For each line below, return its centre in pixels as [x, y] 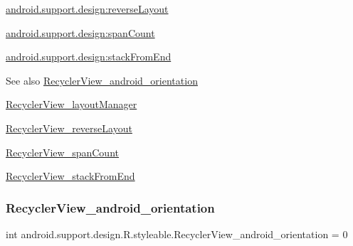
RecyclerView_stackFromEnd [70, 176]
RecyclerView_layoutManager [72, 104]
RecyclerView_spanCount [62, 152]
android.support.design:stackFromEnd [89, 57]
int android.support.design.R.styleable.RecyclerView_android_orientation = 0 [177, 234]
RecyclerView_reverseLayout [69, 128]
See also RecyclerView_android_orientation [102, 80]
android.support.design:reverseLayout [87, 9]
